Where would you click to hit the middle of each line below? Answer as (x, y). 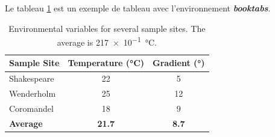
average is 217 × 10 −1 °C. (107, 41)
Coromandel (31, 108)
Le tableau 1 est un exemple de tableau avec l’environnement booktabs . (138, 8)
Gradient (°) (179, 63)
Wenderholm (33, 93)
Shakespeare (32, 78)
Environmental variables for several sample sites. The (107, 28)
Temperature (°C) (106, 63)
